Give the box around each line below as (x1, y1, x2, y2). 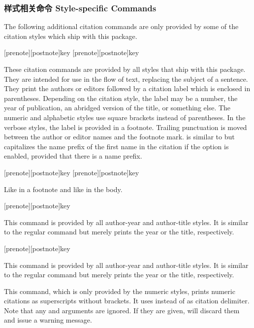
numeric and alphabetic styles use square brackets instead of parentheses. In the (4, 112, 246, 122)
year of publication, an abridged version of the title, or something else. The (4, 102, 231, 113)
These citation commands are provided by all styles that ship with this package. (4, 64, 246, 74)
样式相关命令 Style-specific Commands (4, 1, 157, 14)
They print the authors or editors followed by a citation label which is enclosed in (4, 83, 251, 94)
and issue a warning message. (4, 315, 92, 325)
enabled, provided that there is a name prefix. (4, 151, 142, 161)
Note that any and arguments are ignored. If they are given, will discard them (4, 305, 240, 315)
